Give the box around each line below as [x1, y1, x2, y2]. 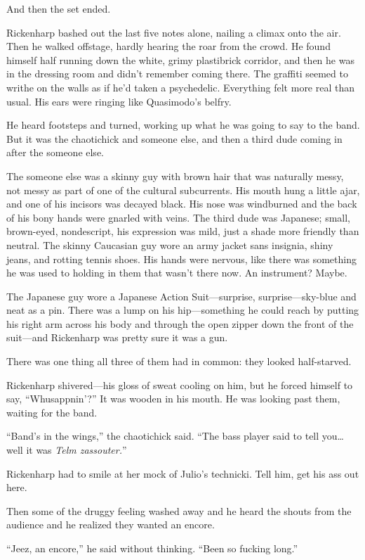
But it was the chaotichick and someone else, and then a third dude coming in [6, 131, 343, 146]
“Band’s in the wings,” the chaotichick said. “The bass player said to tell [6, 428, 319, 443]
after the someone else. [6, 145, 104, 160]
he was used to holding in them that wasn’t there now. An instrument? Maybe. [6, 265, 347, 280]
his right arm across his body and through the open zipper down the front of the [6, 316, 354, 331]
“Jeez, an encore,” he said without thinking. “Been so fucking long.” [6, 541, 298, 555]
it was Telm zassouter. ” [26, 443, 127, 457]
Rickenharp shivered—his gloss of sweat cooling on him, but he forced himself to [6, 377, 353, 392]
